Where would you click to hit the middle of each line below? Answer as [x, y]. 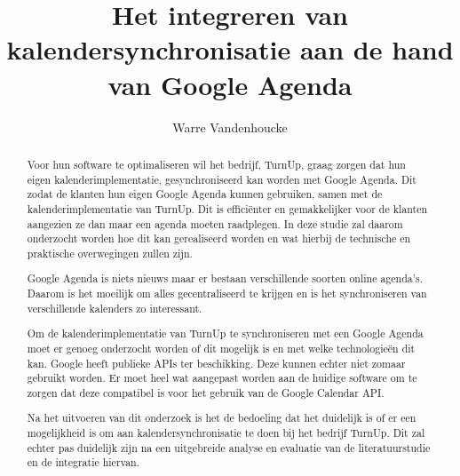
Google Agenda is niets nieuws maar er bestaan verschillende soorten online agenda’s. [225, 278]
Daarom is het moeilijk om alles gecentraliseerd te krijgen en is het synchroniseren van [227, 294]
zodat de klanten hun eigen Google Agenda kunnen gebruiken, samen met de [205, 194]
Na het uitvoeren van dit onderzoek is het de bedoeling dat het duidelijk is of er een [222, 418]
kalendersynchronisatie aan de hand [230, 49]
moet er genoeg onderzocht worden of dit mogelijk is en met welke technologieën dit [221, 348]
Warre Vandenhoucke [230, 127]
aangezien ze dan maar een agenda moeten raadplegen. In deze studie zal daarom [215, 223]
